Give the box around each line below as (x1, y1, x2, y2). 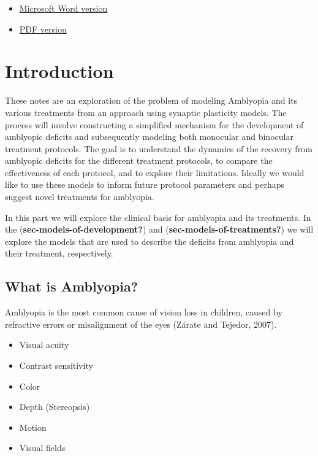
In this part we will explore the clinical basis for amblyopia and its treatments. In (5, 211, 311, 223)
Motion (19, 420, 47, 433)
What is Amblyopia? (5, 277, 138, 296)
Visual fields (19, 441, 66, 454)
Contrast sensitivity (19, 359, 93, 372)
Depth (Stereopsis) (19, 400, 90, 413)
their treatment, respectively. (5, 247, 113, 260)
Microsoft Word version (19, 2, 108, 14)
